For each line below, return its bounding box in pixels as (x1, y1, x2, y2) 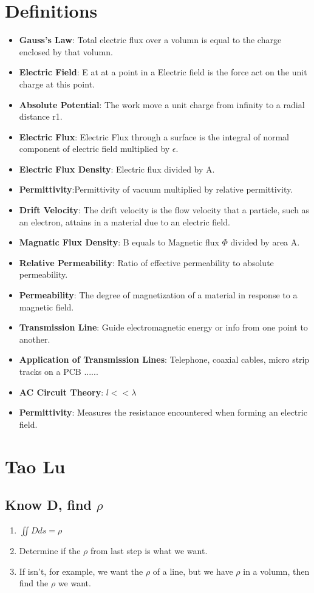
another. (19, 332, 50, 345)
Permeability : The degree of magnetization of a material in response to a (19, 289, 298, 301)
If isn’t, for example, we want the (19, 564, 143, 577)
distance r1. (19, 110, 63, 123)
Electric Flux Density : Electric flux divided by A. (19, 162, 215, 175)
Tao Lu (5, 453, 66, 478)
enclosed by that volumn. (19, 45, 113, 58)
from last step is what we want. (90, 544, 208, 557)
